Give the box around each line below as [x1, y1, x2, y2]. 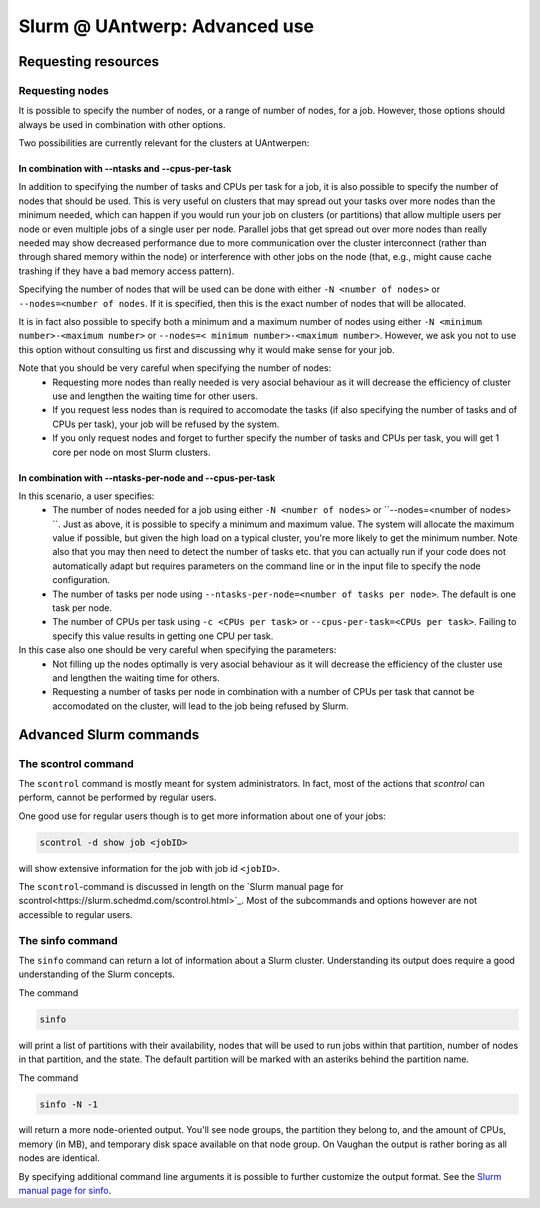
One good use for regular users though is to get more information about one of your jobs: [18, 810, 387, 822]
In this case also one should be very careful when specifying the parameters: [18, 644, 337, 656]
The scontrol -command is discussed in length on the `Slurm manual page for [18, 881, 344, 893]
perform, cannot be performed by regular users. [18, 791, 217, 804]
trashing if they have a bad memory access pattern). [18, 265, 235, 277]
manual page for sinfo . [18, 1185, 112, 1197]
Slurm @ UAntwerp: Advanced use [18, 15, 315, 37]
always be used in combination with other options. [18, 118, 226, 130]
